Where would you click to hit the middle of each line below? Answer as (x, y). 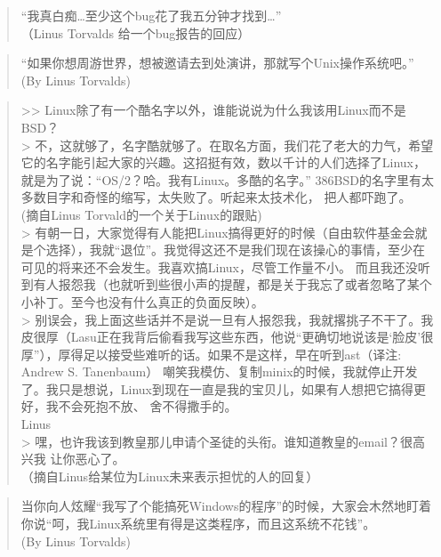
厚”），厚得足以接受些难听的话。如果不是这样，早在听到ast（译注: (211, 354)
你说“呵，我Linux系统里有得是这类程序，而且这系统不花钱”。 (198, 524)
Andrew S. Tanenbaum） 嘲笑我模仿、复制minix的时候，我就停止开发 (219, 371)
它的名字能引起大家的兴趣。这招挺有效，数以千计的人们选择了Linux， (224, 162)
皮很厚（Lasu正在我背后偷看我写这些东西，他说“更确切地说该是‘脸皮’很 (227, 337)
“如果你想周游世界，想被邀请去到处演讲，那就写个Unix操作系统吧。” (217, 63)
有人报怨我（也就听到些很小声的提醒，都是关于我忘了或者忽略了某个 (233, 284)
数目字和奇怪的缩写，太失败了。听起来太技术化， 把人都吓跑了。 (222, 197)
